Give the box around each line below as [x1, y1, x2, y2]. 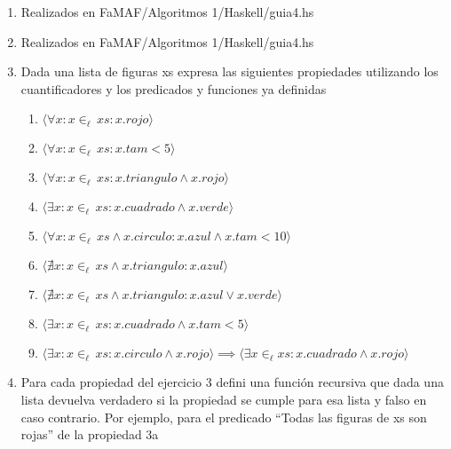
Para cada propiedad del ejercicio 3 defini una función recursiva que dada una [20, 373, 444, 391]
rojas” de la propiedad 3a [20, 425, 159, 444]
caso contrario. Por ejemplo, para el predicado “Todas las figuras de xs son [20, 407, 427, 426]
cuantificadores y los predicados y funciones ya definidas [20, 79, 327, 98]
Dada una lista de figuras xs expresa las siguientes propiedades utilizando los [20, 62, 439, 81]
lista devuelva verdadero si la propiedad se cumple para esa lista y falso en [20, 390, 427, 408]
